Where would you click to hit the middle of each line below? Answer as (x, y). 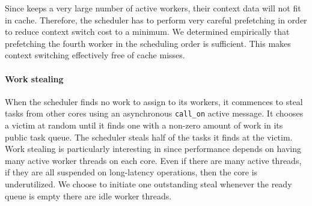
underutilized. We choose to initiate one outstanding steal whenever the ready (148, 183)
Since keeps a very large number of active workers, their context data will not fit (153, 8)
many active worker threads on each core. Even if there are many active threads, (153, 160)
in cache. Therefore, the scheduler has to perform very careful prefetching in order (156, 20)
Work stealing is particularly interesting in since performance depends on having (153, 149)
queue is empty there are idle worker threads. (88, 195)
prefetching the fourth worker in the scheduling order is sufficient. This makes (148, 43)
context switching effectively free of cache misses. (95, 55)
